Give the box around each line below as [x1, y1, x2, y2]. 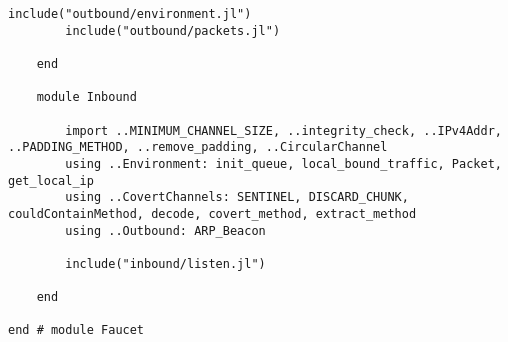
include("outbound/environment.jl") [8, 7, 252, 21]
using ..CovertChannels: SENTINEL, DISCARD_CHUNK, [65, 190, 409, 205]
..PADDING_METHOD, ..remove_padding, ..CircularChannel [8, 140, 388, 155]
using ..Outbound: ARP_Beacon [65, 223, 266, 238]
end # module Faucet [8, 323, 145, 338]
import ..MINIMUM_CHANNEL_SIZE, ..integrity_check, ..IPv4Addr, [65, 123, 502, 138]
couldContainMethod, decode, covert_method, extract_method [8, 206, 417, 221]
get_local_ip [8, 173, 94, 188]
